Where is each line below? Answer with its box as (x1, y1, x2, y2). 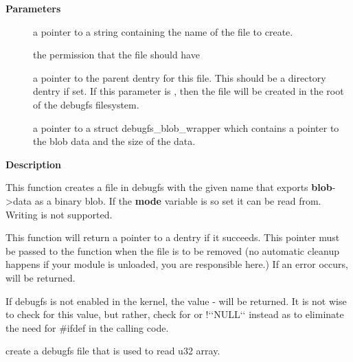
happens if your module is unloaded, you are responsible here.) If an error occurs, (5, 257, 348, 271)
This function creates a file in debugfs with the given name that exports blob (5, 180, 332, 194)
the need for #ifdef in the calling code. (5, 320, 169, 335)
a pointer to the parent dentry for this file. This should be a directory (33, 70, 326, 84)
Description (5, 157, 62, 171)
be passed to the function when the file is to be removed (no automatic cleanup (5, 243, 339, 258)
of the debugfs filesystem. (33, 97, 139, 111)
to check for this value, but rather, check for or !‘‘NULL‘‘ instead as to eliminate (5, 307, 344, 321)
